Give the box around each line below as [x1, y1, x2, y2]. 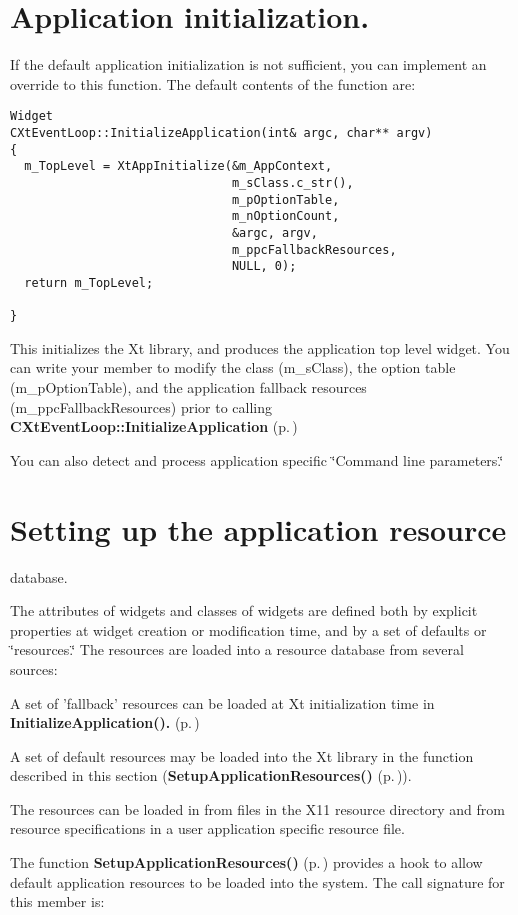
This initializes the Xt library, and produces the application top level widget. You [10, 337, 510, 358]
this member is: [10, 891, 105, 912]
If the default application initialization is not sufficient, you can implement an [10, 54, 487, 75]
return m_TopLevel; [24, 275, 154, 290]
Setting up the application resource [10, 508, 507, 549]
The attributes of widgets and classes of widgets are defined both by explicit [10, 600, 478, 621]
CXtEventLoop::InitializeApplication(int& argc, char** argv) [10, 125, 433, 140]
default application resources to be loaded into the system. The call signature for [10, 871, 505, 892]
